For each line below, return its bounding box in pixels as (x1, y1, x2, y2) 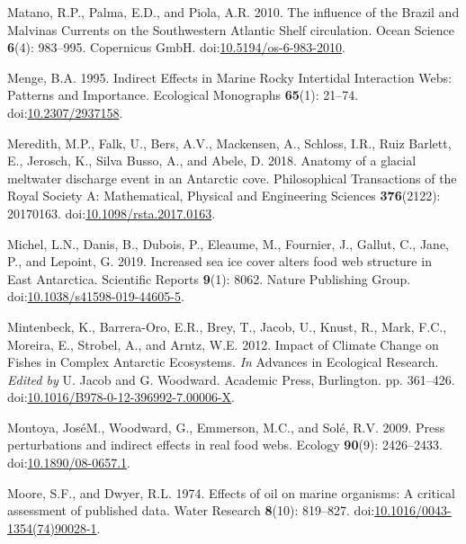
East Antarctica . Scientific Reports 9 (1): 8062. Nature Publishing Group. (7, 269, 411, 288)
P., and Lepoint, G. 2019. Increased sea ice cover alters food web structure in (7, 252, 432, 271)
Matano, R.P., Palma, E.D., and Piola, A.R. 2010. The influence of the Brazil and (7, 3, 460, 21)
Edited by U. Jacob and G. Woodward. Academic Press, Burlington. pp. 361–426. (7, 370, 455, 388)
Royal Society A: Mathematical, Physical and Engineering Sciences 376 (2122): (7, 186, 441, 205)
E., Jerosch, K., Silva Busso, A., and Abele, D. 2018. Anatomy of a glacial (7, 151, 417, 170)
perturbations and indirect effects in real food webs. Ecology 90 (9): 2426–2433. (7, 435, 443, 454)
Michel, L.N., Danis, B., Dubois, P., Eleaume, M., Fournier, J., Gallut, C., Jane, (7, 234, 449, 253)
